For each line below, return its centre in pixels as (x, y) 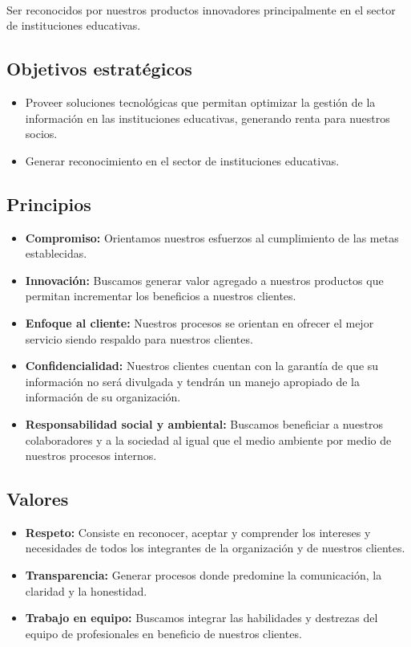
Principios (49, 203)
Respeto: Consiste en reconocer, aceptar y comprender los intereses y (198, 532)
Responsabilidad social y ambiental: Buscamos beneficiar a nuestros (204, 423)
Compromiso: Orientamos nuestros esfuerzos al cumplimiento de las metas (212, 237)
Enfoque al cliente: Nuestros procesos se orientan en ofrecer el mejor (199, 322)
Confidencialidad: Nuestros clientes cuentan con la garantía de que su (202, 366)
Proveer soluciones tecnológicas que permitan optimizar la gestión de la (200, 102)
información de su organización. (103, 397)
